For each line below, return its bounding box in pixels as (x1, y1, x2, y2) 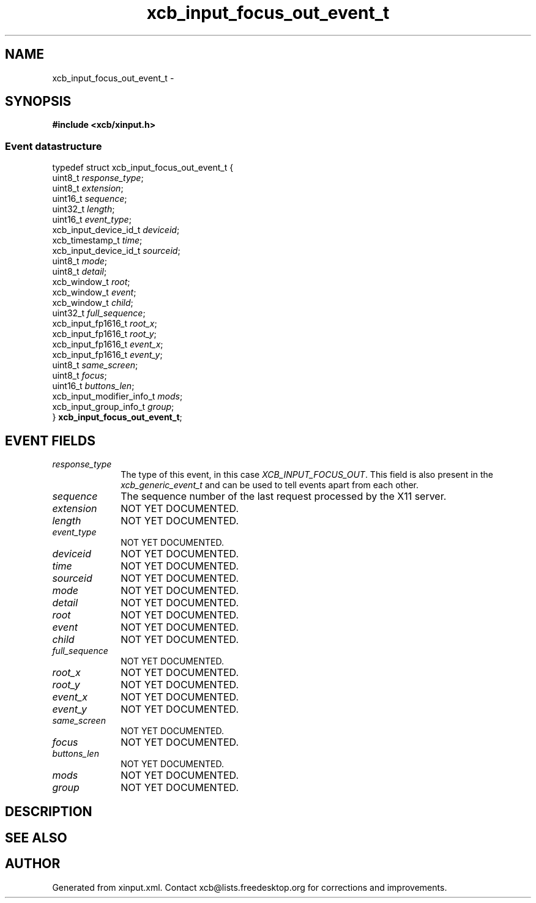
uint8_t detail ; (52, 266, 107, 277)
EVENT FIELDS (5, 433, 95, 448)
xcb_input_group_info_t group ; (52, 401, 174, 412)
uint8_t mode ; (52, 256, 108, 267)
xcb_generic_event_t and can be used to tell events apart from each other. (121, 480, 419, 491)
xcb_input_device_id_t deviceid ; (52, 225, 180, 236)
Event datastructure (5, 139, 102, 152)
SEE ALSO (5, 830, 67, 845)
